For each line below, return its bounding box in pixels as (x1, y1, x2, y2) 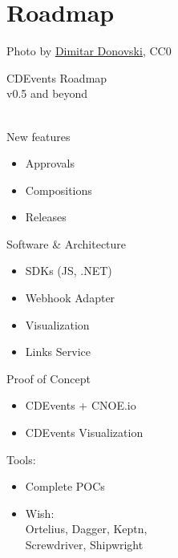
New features (6, 127, 71, 144)
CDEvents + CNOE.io (25, 397, 136, 414)
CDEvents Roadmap (6, 69, 107, 86)
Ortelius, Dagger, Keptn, (25, 520, 148, 537)
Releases (25, 208, 67, 225)
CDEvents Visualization (25, 424, 144, 441)
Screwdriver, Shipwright (25, 536, 144, 552)
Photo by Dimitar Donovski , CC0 (6, 42, 172, 59)
